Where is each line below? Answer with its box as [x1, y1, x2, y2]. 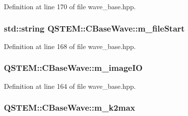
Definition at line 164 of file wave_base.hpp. [4, 81, 136, 91]
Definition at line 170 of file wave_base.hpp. [4, 1, 136, 11]
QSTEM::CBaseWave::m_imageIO [4, 62, 143, 74]
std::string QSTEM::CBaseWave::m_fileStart [4, 22, 185, 34]
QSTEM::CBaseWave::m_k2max [4, 101, 135, 114]
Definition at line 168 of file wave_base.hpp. [4, 41, 136, 51]
